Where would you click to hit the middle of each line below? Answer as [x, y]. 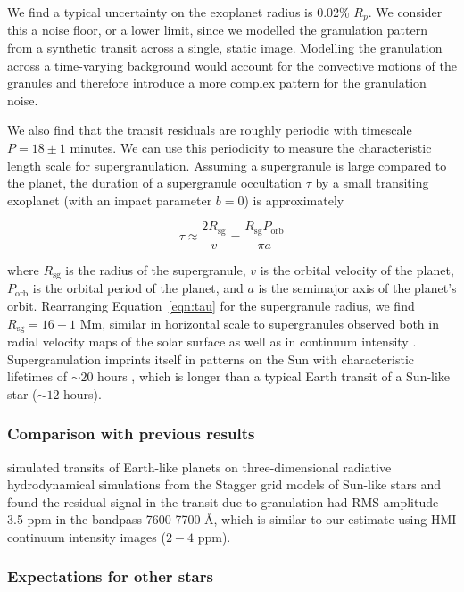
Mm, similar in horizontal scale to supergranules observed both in [259, 323]
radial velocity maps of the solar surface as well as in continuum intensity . [212, 341]
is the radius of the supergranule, [156, 269]
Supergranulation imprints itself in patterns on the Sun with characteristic [211, 359]
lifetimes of [37, 376]
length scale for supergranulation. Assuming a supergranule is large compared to [227, 165]
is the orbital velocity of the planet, [357, 269]
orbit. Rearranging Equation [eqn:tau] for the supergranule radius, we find [211, 305]
